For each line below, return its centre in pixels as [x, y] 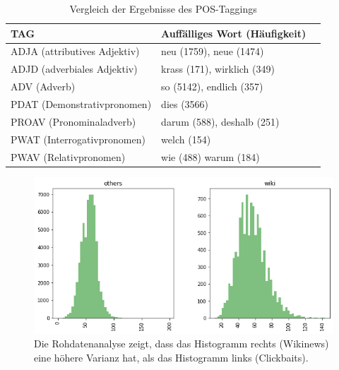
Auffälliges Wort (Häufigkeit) [234, 33]
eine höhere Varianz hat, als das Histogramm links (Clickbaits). [171, 357]
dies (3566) [185, 103]
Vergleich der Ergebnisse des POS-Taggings [163, 8]
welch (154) [186, 139]
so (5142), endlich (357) [212, 86]
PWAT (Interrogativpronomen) [78, 139]
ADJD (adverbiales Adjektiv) [74, 69]
